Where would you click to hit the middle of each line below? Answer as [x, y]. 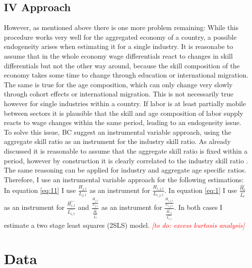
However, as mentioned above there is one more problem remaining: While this [121, 27]
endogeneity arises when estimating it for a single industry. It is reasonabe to [118, 46]
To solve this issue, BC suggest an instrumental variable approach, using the [118, 132]
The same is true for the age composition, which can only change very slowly [118, 84]
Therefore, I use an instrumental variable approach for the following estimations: [124, 179]
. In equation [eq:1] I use [201, 190]
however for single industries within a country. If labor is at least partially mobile [125, 103]
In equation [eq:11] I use [40, 190]
